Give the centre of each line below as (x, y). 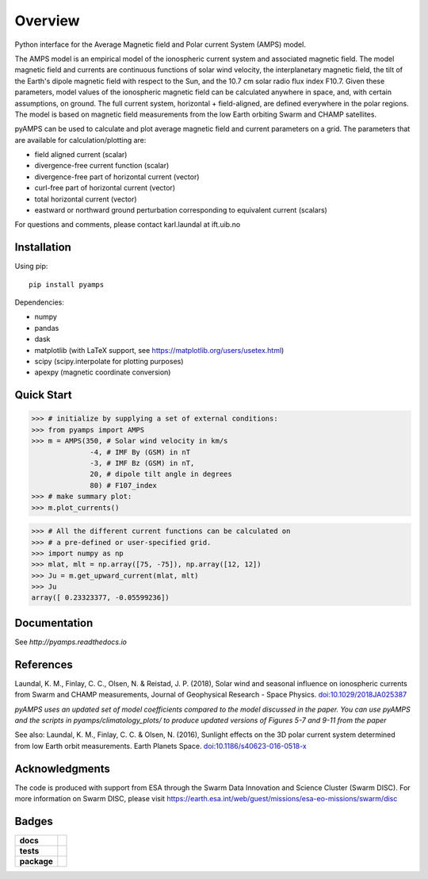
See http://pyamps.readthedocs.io (71, 642)
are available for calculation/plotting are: (80, 140)
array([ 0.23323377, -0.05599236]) (100, 598)
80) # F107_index (124, 485)
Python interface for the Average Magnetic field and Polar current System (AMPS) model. (160, 44)
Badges (34, 821)
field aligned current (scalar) (81, 155)
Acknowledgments (63, 768)
